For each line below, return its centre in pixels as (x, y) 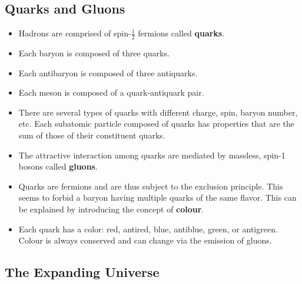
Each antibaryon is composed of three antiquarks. (108, 72)
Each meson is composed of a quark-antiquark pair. (111, 92)
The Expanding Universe (82, 272)
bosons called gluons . (58, 166)
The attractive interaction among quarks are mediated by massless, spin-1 (152, 155)
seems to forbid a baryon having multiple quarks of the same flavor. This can (157, 197)
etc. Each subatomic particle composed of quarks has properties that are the (156, 124)
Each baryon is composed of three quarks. (94, 53)
